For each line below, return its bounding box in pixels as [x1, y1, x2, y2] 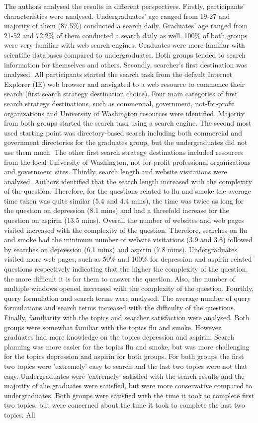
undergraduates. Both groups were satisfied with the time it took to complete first [4, 390, 255, 400]
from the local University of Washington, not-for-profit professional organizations [4, 156, 251, 167]
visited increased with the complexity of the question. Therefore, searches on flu [4, 224, 247, 235]
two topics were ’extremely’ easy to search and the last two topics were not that [4, 360, 248, 371]
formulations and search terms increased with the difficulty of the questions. [4, 302, 236, 313]
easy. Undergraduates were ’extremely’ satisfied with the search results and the [4, 370, 245, 381]
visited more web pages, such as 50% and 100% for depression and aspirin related [4, 254, 252, 264]
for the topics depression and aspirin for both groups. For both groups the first [4, 351, 244, 361]
